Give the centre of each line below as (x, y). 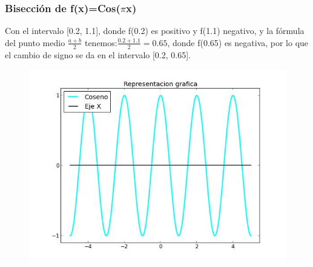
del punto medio (35, 42)
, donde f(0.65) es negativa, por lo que (238, 42)
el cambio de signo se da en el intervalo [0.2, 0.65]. (98, 54)
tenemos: (101, 42)
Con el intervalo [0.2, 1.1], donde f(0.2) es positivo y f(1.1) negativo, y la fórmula (155, 31)
